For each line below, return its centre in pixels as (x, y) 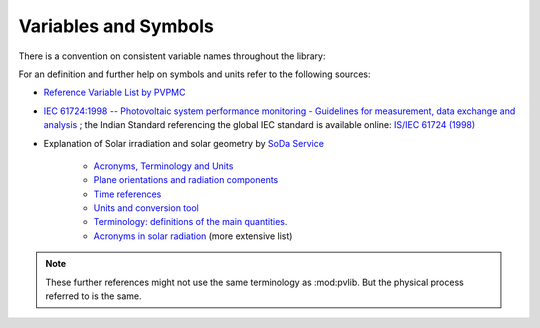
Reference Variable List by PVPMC (114, 92)
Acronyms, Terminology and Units (163, 166)
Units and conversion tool (146, 208)
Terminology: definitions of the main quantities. (190, 222)
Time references (127, 194)
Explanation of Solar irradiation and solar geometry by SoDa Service (184, 143)
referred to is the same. (93, 296)
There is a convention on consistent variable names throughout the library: (172, 56)
